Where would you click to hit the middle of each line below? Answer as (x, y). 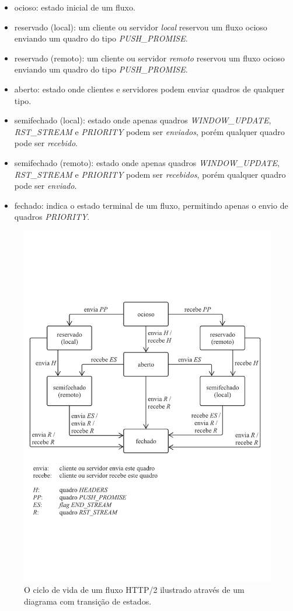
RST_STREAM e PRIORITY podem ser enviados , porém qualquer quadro (149, 131)
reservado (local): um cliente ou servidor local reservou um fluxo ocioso (141, 27)
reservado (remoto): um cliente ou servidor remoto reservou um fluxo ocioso (149, 58)
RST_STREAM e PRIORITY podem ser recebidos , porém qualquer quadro (150, 174)
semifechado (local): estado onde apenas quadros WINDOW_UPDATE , (143, 120)
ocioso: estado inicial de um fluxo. (75, 7)
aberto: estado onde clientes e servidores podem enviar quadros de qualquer (149, 89)
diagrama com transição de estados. (88, 601)
